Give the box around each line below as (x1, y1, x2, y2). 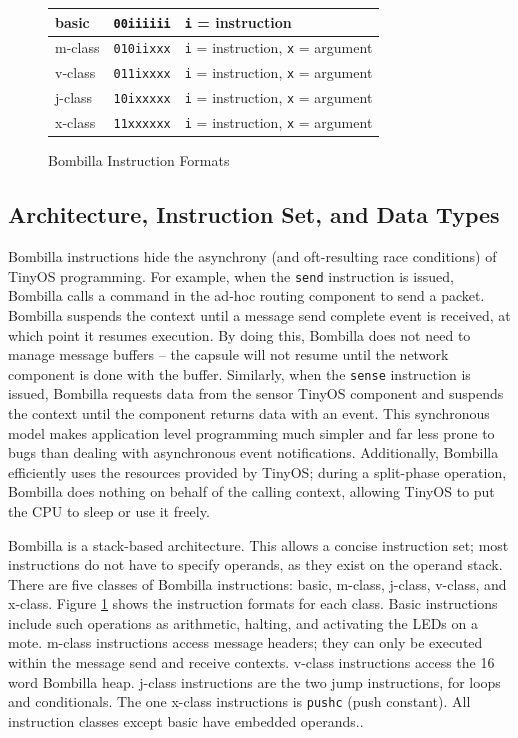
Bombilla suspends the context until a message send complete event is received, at (8, 304, 511, 325)
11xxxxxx (113, 117, 171, 132)
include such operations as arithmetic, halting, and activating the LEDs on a (8, 612, 478, 633)
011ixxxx (113, 67, 171, 82)
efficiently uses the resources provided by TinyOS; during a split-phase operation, (8, 461, 507, 482)
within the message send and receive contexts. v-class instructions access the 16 (8, 652, 495, 673)
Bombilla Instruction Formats (48, 150, 230, 171)
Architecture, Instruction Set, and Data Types (8, 199, 500, 230)
